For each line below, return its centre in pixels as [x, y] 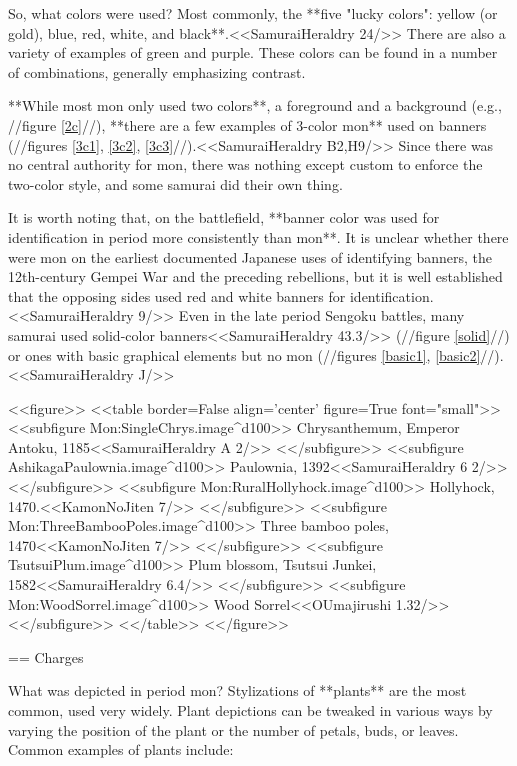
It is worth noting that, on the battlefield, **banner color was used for [224, 217]
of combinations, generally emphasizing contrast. [157, 71]
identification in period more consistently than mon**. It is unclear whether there [258, 236]
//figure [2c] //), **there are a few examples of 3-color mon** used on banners [247, 124]
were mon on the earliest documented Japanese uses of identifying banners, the [250, 256]
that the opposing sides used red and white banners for [177, 295]
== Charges [46, 656]
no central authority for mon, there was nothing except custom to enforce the [245, 164]
